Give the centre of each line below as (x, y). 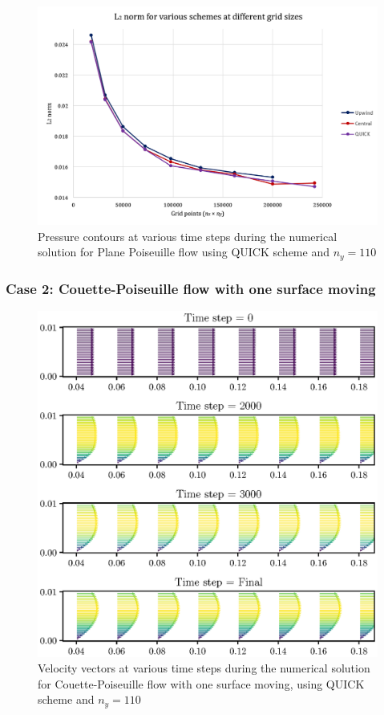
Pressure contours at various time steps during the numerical (188, 236)
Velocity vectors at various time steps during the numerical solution (204, 668)
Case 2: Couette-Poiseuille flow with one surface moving (191, 288)
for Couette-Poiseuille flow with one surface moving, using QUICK (201, 683)
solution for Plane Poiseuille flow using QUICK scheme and (184, 252)
